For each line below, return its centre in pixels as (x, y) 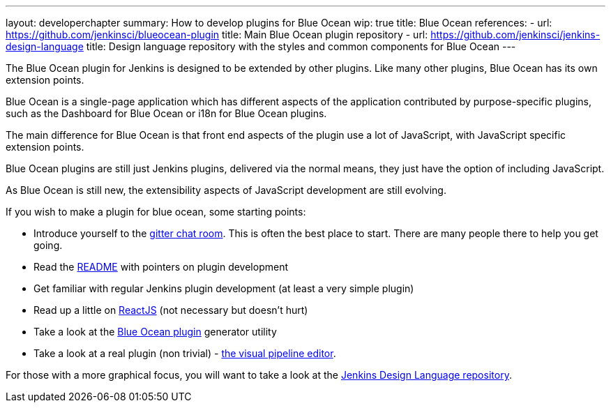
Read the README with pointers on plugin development (161, 267)
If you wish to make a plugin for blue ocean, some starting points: (156, 212)
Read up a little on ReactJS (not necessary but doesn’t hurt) (171, 310)
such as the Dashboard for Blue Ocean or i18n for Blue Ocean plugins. (166, 113)
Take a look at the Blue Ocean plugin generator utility (155, 332)
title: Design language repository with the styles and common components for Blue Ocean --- (301, 46)
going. (48, 245)
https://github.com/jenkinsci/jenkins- (515, 35)
